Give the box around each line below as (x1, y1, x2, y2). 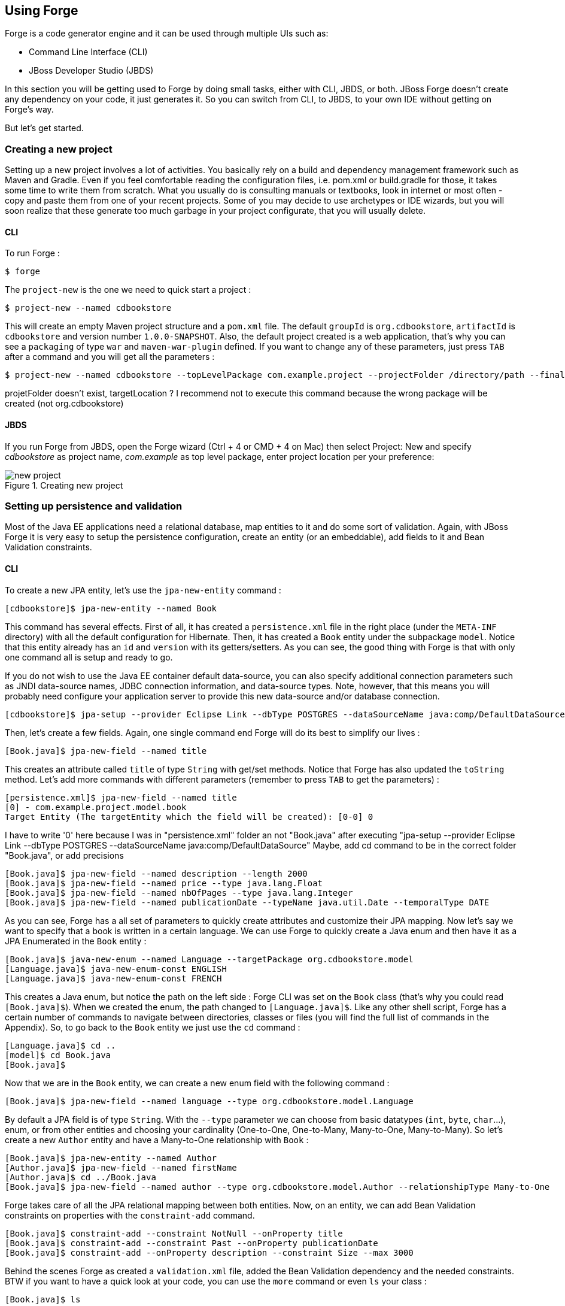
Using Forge (5, 3, 78, 18)
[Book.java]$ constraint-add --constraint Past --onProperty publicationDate (5, 1238, 378, 1248)
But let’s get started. (5, 123, 84, 134)
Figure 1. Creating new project (5, 480, 123, 490)
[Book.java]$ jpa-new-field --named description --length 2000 (5, 868, 308, 878)
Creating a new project (5, 143, 113, 155)
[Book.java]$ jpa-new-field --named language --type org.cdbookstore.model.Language (5, 1096, 414, 1106)
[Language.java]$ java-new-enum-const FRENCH (5, 973, 222, 983)
